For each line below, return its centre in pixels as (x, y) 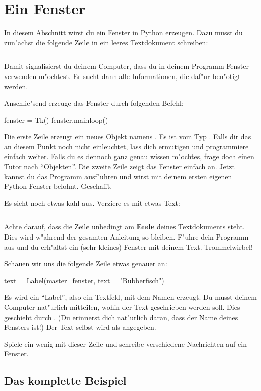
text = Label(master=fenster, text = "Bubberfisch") (84, 280)
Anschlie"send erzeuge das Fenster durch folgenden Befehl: (94, 103)
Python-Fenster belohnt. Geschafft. (58, 186)
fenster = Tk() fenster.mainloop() (56, 120)
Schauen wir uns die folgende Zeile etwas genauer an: (86, 263)
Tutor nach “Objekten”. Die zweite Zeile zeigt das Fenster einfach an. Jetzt (119, 166)
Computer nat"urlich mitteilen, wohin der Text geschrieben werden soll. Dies (122, 307)
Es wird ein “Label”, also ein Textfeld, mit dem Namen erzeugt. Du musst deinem (130, 297)
